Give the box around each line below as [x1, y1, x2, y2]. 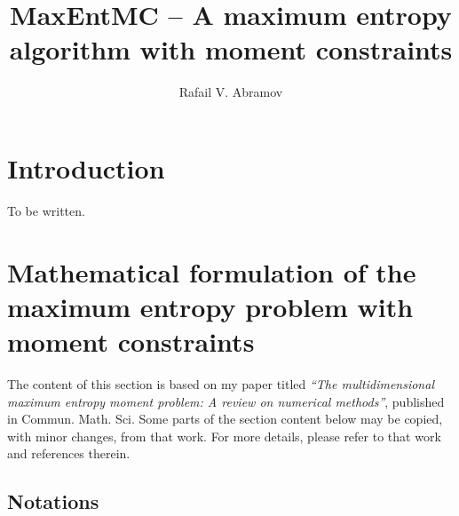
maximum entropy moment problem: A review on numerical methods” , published [7, 392, 445, 410]
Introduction [7, 149, 165, 186]
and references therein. [7, 444, 131, 463]
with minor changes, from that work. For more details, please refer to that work [7, 426, 441, 445]
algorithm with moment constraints [9, 31, 453, 67]
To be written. [7, 201, 85, 219]
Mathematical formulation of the [7, 253, 416, 290]
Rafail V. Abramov [178, 83, 283, 101]
